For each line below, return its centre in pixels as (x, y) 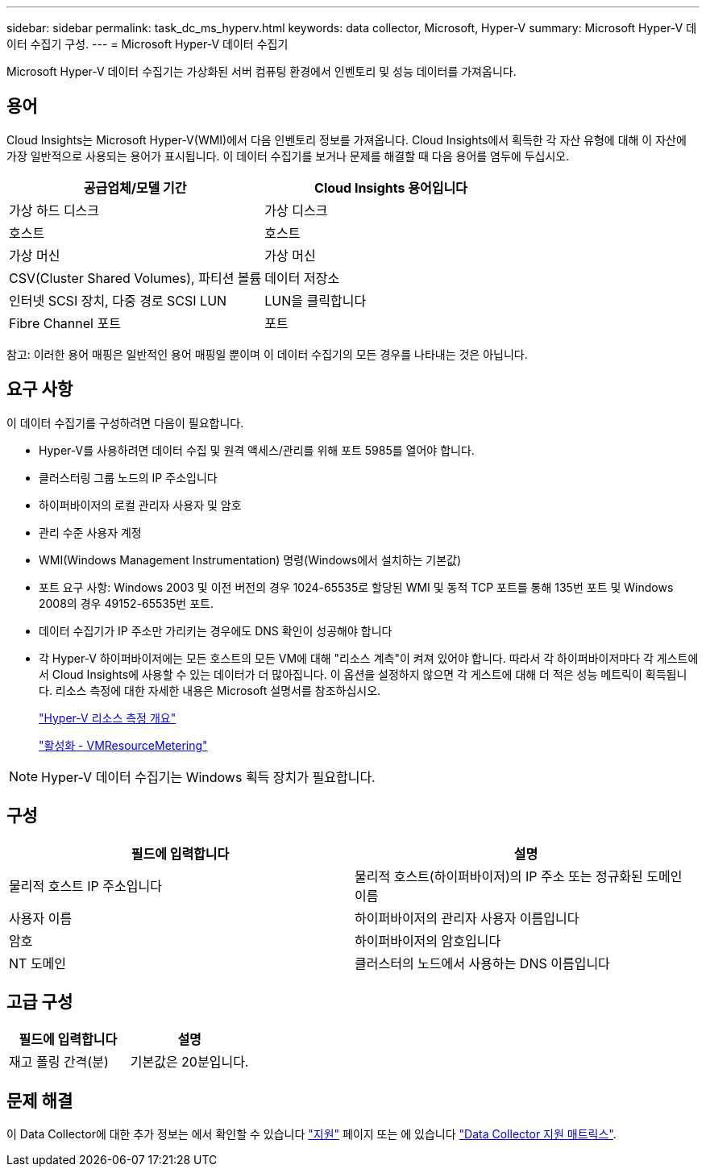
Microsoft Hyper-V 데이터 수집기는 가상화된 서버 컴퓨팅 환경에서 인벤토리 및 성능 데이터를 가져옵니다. (262, 71)
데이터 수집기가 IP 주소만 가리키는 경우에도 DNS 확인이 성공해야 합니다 (216, 630)
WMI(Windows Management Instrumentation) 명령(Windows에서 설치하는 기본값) (250, 559)
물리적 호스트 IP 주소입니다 (85, 886)
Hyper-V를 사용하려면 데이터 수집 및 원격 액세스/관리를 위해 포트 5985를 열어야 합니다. (257, 450)
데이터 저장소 (302, 278)
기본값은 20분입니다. (189, 1062)
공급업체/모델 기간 (135, 187)
